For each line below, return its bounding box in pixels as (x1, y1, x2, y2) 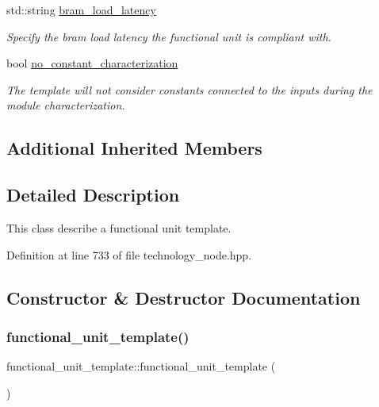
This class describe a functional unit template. (6, 219, 232, 236)
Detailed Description (6, 182, 180, 207)
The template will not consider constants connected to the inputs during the (6, 81, 373, 98)
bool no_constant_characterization (6, 55, 178, 71)
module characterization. (6, 97, 125, 113)
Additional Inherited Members (6, 136, 262, 160)
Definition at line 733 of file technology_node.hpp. (6, 246, 252, 263)
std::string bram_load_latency (6, 2, 156, 17)
